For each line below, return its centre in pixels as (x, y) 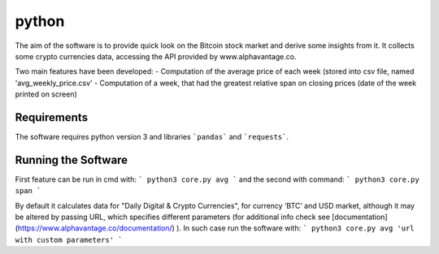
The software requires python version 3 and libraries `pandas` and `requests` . (152, 137)
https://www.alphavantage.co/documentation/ (95, 228)
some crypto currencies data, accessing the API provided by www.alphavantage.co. (156, 56)
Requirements (52, 117)
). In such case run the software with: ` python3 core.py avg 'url (295, 228)
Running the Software (72, 159)
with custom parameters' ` (69, 240)
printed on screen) (46, 94)
